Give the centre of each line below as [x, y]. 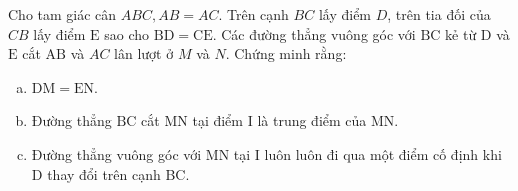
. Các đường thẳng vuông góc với [314, 33]
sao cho [127, 33]
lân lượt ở [144, 53]
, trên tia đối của [439, 14]
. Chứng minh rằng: [286, 53]
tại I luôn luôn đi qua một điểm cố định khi [367, 153]
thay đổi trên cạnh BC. [118, 173]
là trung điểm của [312, 120]
